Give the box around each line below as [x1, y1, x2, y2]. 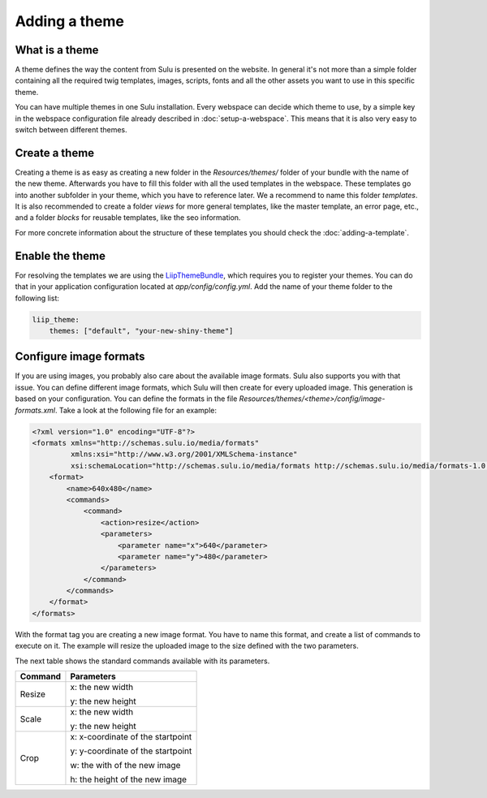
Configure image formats [15, 350, 145, 364]
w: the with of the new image [70, 760, 181, 770]
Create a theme [15, 146, 95, 160]
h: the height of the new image [70, 774, 187, 785]
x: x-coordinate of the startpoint [70, 731, 192, 742]
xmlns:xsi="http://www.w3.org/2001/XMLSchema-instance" [70, 450, 298, 459]
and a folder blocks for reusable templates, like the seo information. [15, 213, 241, 222]
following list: [15, 293, 60, 303]
